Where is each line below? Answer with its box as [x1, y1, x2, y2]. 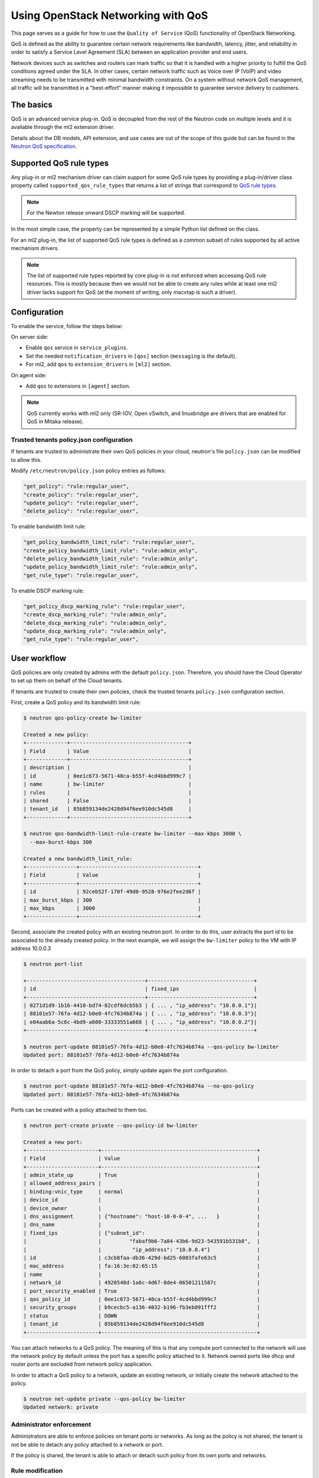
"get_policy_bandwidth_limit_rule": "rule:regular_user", [23, 539, 195, 546]
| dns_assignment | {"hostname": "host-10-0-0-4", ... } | [23, 1213, 261, 1220]
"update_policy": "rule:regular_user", [23, 500, 139, 506]
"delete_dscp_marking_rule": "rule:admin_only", [23, 620, 167, 626]
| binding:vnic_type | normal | [23, 1188, 261, 1195]
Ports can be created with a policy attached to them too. [11, 1106, 148, 1113]
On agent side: [11, 371, 47, 378]
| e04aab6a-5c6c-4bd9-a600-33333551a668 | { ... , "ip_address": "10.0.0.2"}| [23, 1019, 257, 1025]
